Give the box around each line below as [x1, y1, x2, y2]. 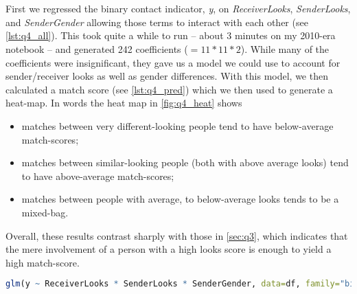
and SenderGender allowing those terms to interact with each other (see [5, 14, 308, 29]
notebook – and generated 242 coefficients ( [5, 41, 188, 56]
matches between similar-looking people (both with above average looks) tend [21, 155, 349, 170]
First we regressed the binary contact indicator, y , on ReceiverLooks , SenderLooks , [5, 1, 351, 16]
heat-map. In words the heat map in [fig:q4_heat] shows [5, 95, 242, 110]
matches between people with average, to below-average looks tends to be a [21, 192, 339, 206]
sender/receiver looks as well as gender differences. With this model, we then [5, 69, 328, 83]
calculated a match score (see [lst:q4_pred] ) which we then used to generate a [5, 82, 333, 96]
